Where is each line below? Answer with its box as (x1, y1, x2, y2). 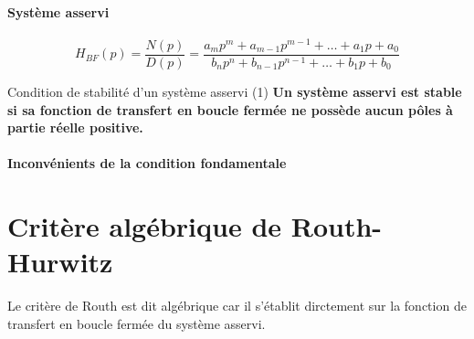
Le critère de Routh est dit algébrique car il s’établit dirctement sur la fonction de (7, 296, 467, 315)
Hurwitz (7, 243, 113, 281)
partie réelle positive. (7, 118, 143, 137)
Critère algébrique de (7, 207, 282, 245)
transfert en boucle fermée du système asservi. (7, 313, 266, 333)
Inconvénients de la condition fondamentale (7, 154, 287, 173)
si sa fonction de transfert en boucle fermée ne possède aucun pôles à (7, 100, 453, 119)
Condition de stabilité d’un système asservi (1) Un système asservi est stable (7, 81, 462, 101)
